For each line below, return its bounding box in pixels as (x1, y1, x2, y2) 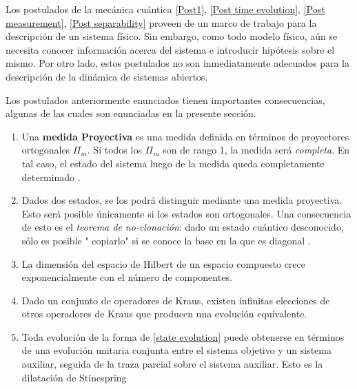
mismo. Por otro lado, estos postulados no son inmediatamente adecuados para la (6, 56, 349, 70)
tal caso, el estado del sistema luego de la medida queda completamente (21, 156, 325, 170)
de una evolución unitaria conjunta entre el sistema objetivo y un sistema (21, 343, 331, 357)
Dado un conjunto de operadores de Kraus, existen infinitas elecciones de (21, 293, 330, 307)
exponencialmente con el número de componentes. (21, 270, 232, 284)
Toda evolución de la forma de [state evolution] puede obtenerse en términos (21, 329, 345, 344)
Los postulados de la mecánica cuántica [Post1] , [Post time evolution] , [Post (6, 2, 325, 16)
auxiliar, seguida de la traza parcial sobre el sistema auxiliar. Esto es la (21, 357, 323, 371)
